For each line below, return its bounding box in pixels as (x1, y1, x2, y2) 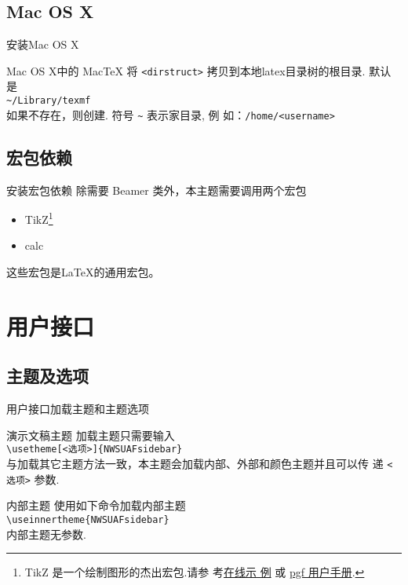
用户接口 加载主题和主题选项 (6, 400, 149, 417)
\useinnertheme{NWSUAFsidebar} (6, 514, 169, 525)
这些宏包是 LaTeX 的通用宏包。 (6, 264, 160, 280)
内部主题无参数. (6, 525, 86, 542)
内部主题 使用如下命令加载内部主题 (6, 497, 186, 514)
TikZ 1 (24, 209, 53, 227)
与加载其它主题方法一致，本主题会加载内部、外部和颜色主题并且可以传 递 (6, 455, 384, 472)
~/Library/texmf (6, 95, 91, 107)
